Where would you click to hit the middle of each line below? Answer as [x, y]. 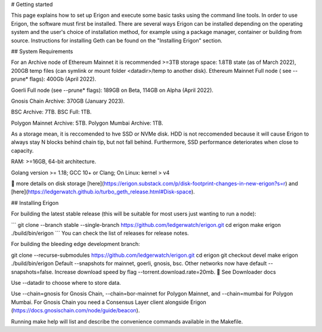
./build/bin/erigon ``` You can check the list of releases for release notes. [100, 233]
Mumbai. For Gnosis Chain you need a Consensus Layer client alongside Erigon [109, 302]
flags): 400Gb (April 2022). [63, 79]
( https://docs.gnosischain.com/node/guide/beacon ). [75, 311]
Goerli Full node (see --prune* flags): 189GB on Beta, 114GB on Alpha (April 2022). [112, 90]
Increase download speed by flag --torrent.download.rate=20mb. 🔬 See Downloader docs [165, 272]
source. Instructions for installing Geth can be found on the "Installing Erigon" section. [117, 40]
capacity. [22, 150]
